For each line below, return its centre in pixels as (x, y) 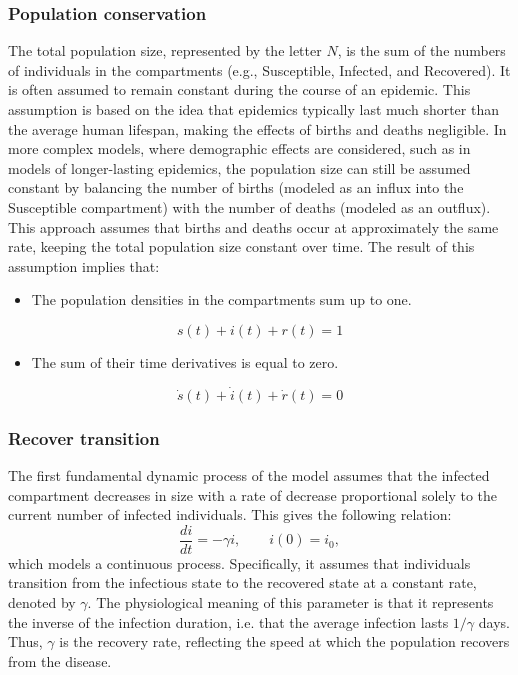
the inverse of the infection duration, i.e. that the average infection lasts (228, 621)
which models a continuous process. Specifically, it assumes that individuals (239, 562)
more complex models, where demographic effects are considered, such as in (239, 148)
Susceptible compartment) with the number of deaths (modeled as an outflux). (249, 206)
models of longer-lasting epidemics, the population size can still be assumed (239, 167)
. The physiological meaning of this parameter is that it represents (290, 602)
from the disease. (60, 660)
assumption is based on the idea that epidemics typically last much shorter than (253, 109)
